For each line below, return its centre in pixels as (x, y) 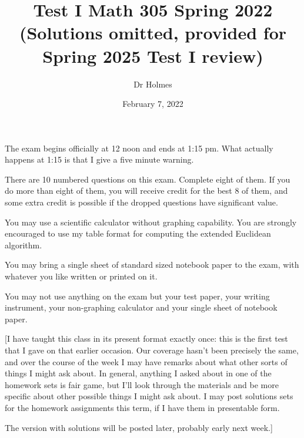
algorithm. (24, 245)
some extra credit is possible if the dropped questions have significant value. (141, 202)
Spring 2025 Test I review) (153, 55)
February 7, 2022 (153, 104)
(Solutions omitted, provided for (153, 33)
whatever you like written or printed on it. (81, 276)
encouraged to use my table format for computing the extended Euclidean (138, 233)
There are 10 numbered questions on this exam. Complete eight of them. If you (148, 179)
